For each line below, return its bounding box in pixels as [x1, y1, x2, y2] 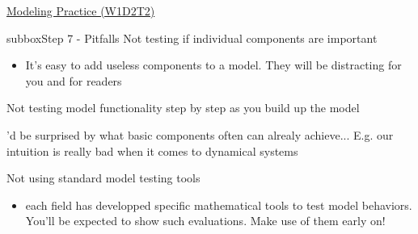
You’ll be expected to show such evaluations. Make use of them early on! [25, 212, 386, 229]
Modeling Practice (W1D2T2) [6, 2, 155, 19]
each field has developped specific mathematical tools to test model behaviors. [25, 196, 412, 213]
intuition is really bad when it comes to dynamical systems [6, 142, 298, 159]
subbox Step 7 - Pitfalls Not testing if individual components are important [6, 29, 378, 46]
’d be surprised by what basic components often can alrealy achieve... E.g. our [6, 126, 394, 143]
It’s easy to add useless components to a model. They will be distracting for [25, 56, 402, 73]
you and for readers [25, 72, 122, 89]
